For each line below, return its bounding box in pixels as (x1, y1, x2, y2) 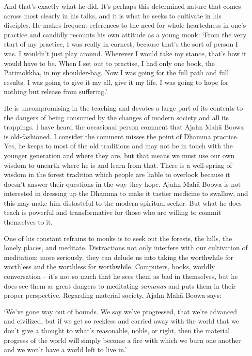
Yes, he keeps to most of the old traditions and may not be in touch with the (4, 141, 233, 151)
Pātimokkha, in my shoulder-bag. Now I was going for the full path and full (4, 67, 229, 78)
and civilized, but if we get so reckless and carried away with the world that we (4, 316, 239, 326)
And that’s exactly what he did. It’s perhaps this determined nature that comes (4, 1, 241, 11)
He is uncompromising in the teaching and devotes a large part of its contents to (4, 102, 243, 113)
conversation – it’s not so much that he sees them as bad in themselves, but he (4, 271, 238, 281)
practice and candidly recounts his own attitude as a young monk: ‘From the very (4, 29, 247, 39)
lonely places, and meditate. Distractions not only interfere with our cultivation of (4, 243, 248, 253)
